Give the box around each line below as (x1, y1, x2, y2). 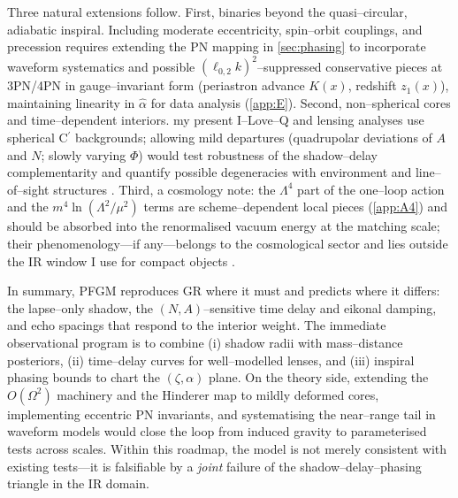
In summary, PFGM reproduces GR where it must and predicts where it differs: (7, 281, 440, 300)
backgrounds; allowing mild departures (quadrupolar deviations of (75, 128, 432, 147)
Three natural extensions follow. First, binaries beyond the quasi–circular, (7, 3, 408, 20)
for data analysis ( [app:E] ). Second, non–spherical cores (150, 93, 451, 111)
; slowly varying (41, 145, 126, 164)
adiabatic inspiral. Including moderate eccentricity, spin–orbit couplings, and (7, 19, 423, 38)
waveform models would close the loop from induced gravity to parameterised (7, 422, 427, 441)
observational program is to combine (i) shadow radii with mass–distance (7, 333, 403, 351)
